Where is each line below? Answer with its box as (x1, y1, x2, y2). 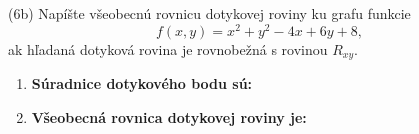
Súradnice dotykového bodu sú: (31, 73, 253, 94)
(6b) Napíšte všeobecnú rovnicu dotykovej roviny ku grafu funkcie (8, 3, 411, 23)
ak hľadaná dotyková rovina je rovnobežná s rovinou (8, 38, 328, 59)
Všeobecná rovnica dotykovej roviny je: (31, 106, 307, 127)
